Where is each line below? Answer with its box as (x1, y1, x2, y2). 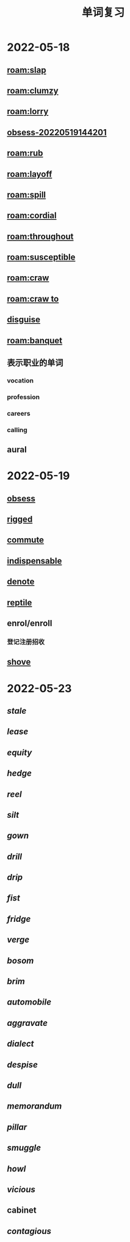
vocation (7, 376, 34, 384)
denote (7, 577, 35, 587)
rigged (7, 514, 33, 525)
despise (7, 1060, 38, 1070)
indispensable (7, 555, 62, 566)
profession (7, 392, 40, 401)
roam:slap (7, 65, 46, 75)
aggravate (7, 1017, 48, 1028)
